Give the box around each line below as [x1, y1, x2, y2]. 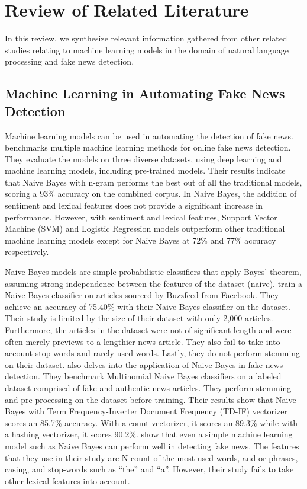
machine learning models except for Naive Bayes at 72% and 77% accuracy [5, 234, 276, 246]
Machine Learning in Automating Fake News [5, 84, 285, 103]
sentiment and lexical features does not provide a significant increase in [5, 199, 263, 212]
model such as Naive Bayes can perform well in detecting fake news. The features [5, 439, 299, 452]
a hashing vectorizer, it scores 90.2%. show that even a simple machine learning [5, 428, 293, 440]
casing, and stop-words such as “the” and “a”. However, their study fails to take [5, 463, 294, 475]
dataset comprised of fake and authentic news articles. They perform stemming [5, 381, 292, 394]
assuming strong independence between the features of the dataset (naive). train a [5, 277, 302, 289]
